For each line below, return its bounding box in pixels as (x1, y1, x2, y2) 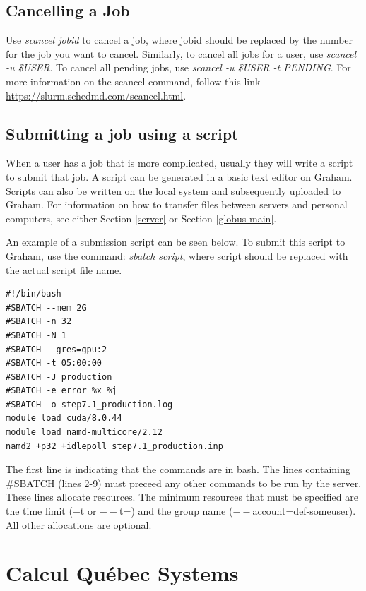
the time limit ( (6, 503, 73, 518)
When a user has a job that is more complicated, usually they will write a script (6, 155, 353, 170)
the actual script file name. (6, 262, 122, 277)
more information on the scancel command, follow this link (6, 73, 261, 88)
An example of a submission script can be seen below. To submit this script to (6, 234, 346, 249)
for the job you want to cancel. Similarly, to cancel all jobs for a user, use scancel (6, 46, 357, 61)
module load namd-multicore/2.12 (6, 427, 163, 438)
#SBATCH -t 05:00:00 (6, 358, 102, 369)
